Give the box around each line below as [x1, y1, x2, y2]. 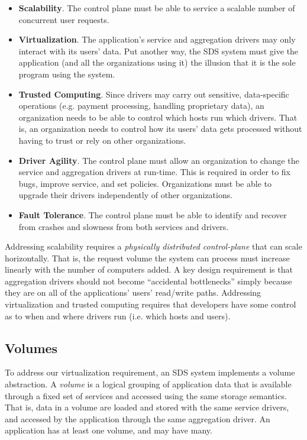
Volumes [5, 338, 58, 357]
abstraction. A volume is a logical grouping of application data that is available [5, 378, 292, 390]
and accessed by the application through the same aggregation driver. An [5, 412, 270, 425]
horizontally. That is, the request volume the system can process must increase [5, 251, 290, 264]
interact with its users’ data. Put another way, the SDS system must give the [18, 44, 299, 57]
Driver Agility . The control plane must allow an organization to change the [18, 154, 299, 166]
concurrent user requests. [18, 13, 109, 25]
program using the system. [18, 67, 115, 80]
